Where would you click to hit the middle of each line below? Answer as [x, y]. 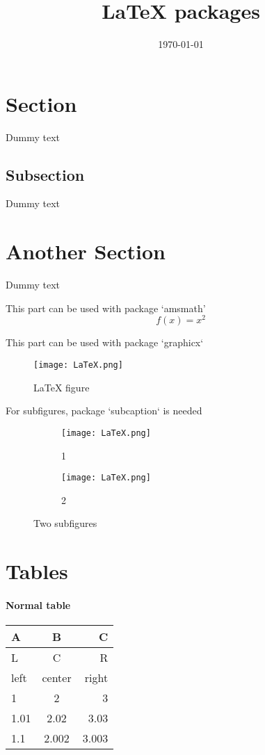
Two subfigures [65, 523]
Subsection [45, 174]
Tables [37, 571]
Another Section [86, 251]
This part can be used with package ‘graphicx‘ [105, 342]
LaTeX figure [62, 387]
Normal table [38, 604]
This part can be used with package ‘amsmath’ [106, 308]
